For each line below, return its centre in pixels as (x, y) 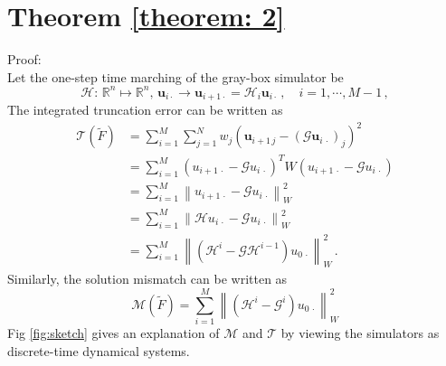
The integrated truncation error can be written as (145, 110)
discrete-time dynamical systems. (99, 350)
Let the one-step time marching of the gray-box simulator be (176, 76)
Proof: (24, 59)
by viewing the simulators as (360, 333)
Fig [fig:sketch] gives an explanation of (114, 333)
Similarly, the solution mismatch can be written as (147, 279)
